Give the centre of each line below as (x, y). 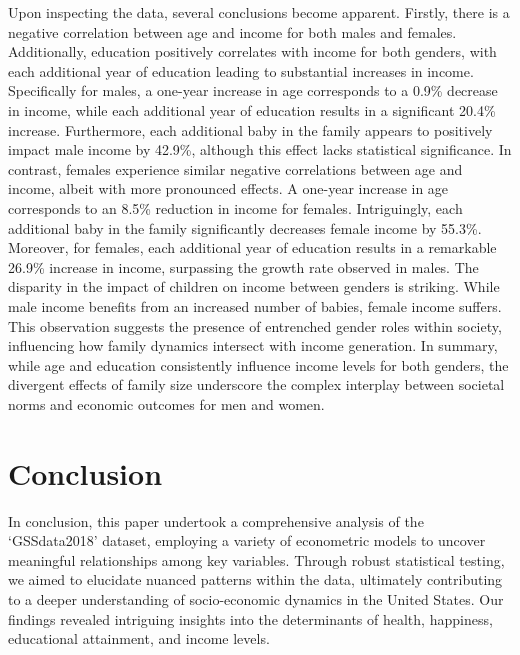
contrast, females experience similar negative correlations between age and (235, 168)
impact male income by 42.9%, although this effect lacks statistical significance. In (260, 149)
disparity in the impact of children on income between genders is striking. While (254, 286)
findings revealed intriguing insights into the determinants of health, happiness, (250, 618)
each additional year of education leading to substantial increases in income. (241, 70)
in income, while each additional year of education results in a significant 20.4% (252, 109)
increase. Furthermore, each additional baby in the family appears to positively (250, 129)
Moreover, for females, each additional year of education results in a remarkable (252, 247)
